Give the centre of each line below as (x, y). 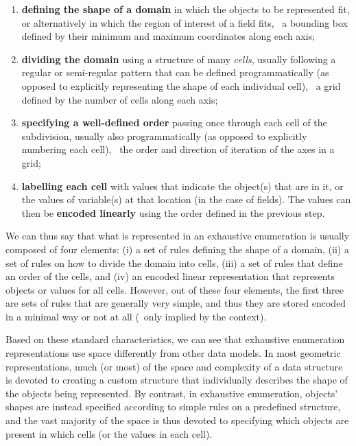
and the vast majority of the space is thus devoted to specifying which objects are (177, 420)
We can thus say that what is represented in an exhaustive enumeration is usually (178, 236)
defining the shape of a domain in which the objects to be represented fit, (186, 9)
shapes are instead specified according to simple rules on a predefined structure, (173, 407)
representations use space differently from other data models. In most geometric (173, 353)
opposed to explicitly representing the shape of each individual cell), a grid (181, 85)
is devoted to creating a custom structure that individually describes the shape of (177, 380)
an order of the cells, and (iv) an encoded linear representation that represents (170, 276)
